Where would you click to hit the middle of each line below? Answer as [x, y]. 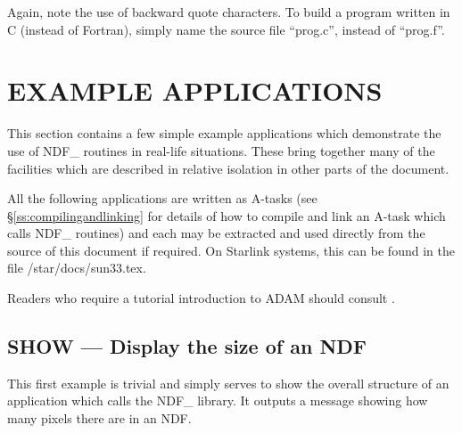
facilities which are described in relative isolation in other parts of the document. [228, 168]
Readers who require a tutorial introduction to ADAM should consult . [201, 298]
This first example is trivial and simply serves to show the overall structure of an [228, 383]
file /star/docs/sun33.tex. [77, 268]
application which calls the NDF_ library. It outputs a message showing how [218, 400]
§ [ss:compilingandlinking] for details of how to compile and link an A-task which [227, 215]
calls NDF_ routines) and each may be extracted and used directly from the [216, 233]
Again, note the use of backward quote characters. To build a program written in [229, 12]
